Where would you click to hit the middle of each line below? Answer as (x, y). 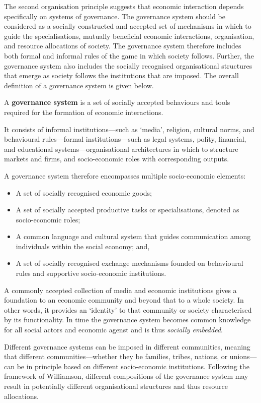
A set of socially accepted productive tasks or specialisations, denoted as (127, 210)
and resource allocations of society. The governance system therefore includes (123, 46)
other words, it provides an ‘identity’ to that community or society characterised (128, 309)
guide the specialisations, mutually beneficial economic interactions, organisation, (129, 36)
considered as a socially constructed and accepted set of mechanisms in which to (128, 26)
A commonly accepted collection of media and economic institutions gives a (120, 290)
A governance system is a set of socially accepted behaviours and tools (117, 102)
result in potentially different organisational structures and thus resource (116, 386)
